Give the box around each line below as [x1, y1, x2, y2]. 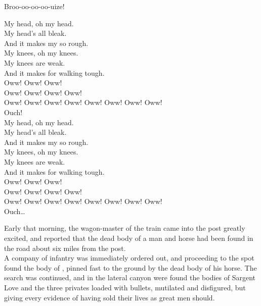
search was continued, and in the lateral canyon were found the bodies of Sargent [4, 272, 255, 283]
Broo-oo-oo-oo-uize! [4, 1, 65, 11]
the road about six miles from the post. [4, 242, 126, 253]
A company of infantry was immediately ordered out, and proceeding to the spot [4, 252, 254, 263]
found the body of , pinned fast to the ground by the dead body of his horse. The [4, 262, 257, 273]
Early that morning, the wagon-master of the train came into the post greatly [4, 223, 245, 233]
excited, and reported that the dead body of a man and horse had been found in [4, 233, 253, 243]
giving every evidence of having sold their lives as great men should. [4, 292, 215, 302]
